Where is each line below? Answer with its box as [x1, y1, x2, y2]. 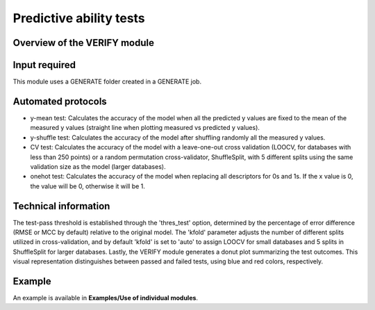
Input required [12, 59, 76, 71]
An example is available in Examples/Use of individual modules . [12, 294, 198, 302]
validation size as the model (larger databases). [30, 162, 166, 170]
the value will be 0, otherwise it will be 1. [30, 181, 146, 190]
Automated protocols [12, 95, 107, 107]
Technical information [12, 200, 110, 212]
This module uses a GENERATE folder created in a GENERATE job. [12, 77, 201, 86]
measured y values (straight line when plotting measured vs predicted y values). [30, 124, 260, 132]
